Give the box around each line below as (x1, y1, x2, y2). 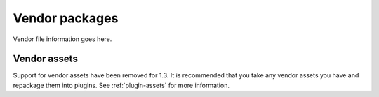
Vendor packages (13, 10, 119, 26)
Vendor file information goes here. (13, 35, 112, 43)
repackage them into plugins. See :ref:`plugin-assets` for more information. (13, 81, 230, 89)
